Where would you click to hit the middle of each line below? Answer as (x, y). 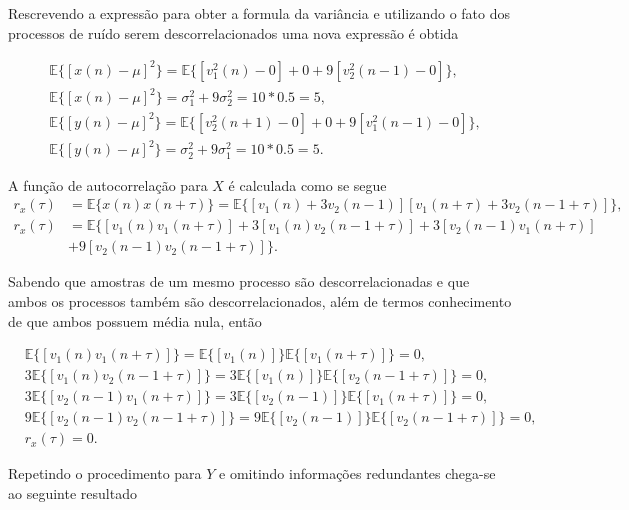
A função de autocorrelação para (108, 184)
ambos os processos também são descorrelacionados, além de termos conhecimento (260, 300)
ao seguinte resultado (72, 492)
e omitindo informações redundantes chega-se (357, 473)
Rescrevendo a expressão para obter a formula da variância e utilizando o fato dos (259, 13)
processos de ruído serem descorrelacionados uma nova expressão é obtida (233, 32)
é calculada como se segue (307, 184)
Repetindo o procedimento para (105, 473)
